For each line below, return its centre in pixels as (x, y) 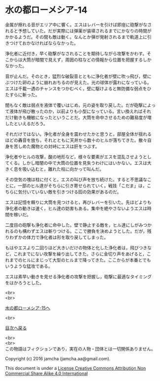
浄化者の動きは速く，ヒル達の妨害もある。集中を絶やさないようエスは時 (78, 208)
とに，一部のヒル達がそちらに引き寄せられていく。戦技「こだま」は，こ (78, 185)
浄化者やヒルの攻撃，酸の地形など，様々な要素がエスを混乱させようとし (78, 157)
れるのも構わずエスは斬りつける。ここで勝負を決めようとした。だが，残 (78, 231)
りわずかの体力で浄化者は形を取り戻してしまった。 (57, 237)
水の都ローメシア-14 (46, 10)
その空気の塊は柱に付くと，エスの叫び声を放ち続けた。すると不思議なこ (78, 179)
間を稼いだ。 (18, 214)
